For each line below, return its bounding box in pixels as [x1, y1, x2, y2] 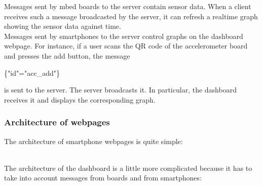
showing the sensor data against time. [4, 21, 121, 31]
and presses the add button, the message [4, 50, 130, 61]
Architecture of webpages [4, 116, 110, 128]
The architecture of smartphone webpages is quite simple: [4, 135, 183, 146]
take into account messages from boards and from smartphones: [4, 172, 202, 183]
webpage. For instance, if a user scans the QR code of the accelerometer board [4, 40, 248, 51]
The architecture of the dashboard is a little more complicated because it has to [4, 162, 252, 173]
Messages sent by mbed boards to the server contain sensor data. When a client [4, 1, 251, 11]
